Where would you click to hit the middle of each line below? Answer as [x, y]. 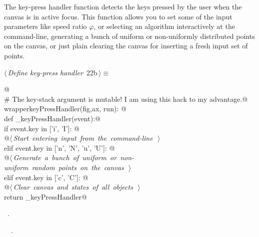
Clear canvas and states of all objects [73, 187]
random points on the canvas [78, 167]
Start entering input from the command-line [83, 138]
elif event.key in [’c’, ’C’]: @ [46, 177]
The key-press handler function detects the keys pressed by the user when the [123, 6]
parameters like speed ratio [45, 26]
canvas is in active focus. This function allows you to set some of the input [118, 16]
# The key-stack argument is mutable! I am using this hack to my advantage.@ [126, 99]
